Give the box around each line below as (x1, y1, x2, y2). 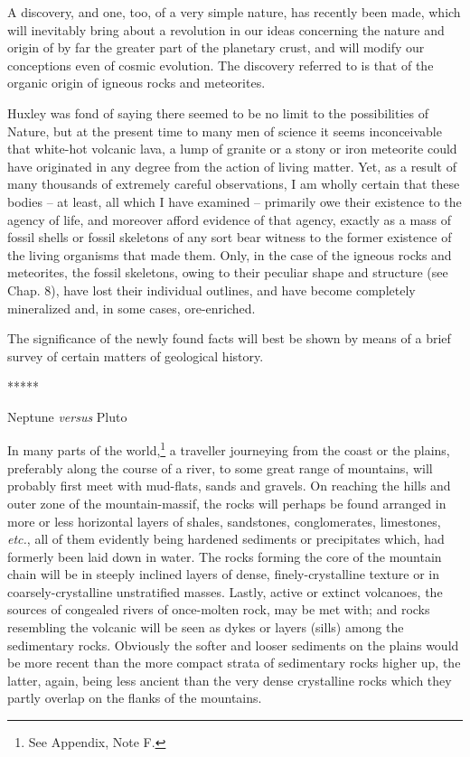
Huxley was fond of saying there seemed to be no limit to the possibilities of (7, 103, 428, 122)
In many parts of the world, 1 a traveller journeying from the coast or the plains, (7, 438, 450, 460)
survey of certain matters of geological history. (7, 346, 264, 365)
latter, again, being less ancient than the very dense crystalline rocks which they (7, 670, 452, 689)
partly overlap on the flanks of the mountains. (7, 688, 262, 707)
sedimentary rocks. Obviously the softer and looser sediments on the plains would (7, 635, 459, 654)
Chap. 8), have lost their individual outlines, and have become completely (7, 280, 416, 299)
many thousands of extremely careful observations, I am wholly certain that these (7, 174, 460, 193)
